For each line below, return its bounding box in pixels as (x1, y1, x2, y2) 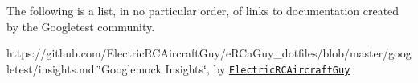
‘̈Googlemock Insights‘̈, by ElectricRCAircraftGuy (98, 60, 350, 77)
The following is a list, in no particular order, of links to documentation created (6, 2, 400, 18)
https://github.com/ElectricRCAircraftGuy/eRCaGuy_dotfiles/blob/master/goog (6, 45, 412, 61)
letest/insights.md (6, 60, 95, 77)
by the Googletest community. (6, 18, 155, 34)
